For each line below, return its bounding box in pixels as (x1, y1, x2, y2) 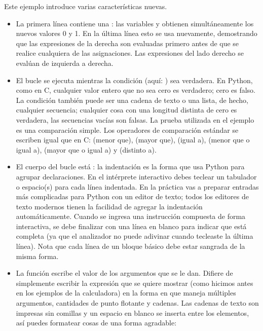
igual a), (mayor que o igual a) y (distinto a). (16, 144, 157, 155)
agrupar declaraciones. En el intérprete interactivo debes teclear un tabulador (16, 171, 257, 181)
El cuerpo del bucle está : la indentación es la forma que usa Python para (16, 161, 245, 172)
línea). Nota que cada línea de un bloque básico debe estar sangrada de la (16, 241, 245, 251)
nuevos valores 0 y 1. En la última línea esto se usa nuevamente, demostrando (16, 28, 257, 39)
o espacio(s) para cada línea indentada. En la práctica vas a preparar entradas (16, 181, 259, 192)
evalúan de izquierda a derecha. (16, 57, 114, 68)
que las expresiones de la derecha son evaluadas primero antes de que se (16, 38, 239, 48)
